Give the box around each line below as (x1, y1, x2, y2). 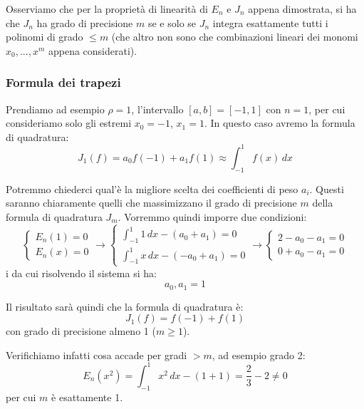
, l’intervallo (131, 101, 184, 116)
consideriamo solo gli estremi (6, 115, 132, 130)
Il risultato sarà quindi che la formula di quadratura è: (6, 299, 244, 314)
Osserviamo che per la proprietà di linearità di (6, 1, 208, 16)
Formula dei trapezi (6, 73, 121, 91)
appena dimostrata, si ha (248, 1, 357, 16)
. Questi (309, 181, 344, 196)
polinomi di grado (6, 29, 83, 44)
